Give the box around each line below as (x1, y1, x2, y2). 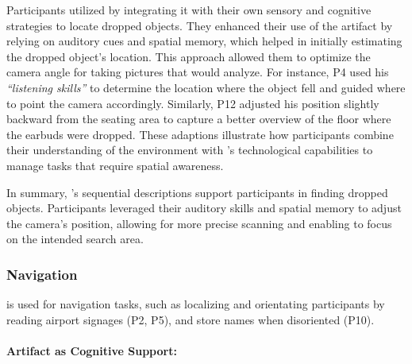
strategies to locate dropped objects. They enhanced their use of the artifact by (6, 17, 393, 33)
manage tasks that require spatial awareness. (6, 157, 224, 173)
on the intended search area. (6, 230, 144, 247)
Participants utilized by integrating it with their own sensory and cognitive (6, 2, 372, 17)
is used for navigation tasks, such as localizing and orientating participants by (6, 296, 385, 312)
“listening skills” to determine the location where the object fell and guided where (6, 79, 406, 95)
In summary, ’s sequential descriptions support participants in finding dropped (6, 184, 388, 200)
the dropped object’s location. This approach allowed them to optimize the (6, 48, 371, 64)
